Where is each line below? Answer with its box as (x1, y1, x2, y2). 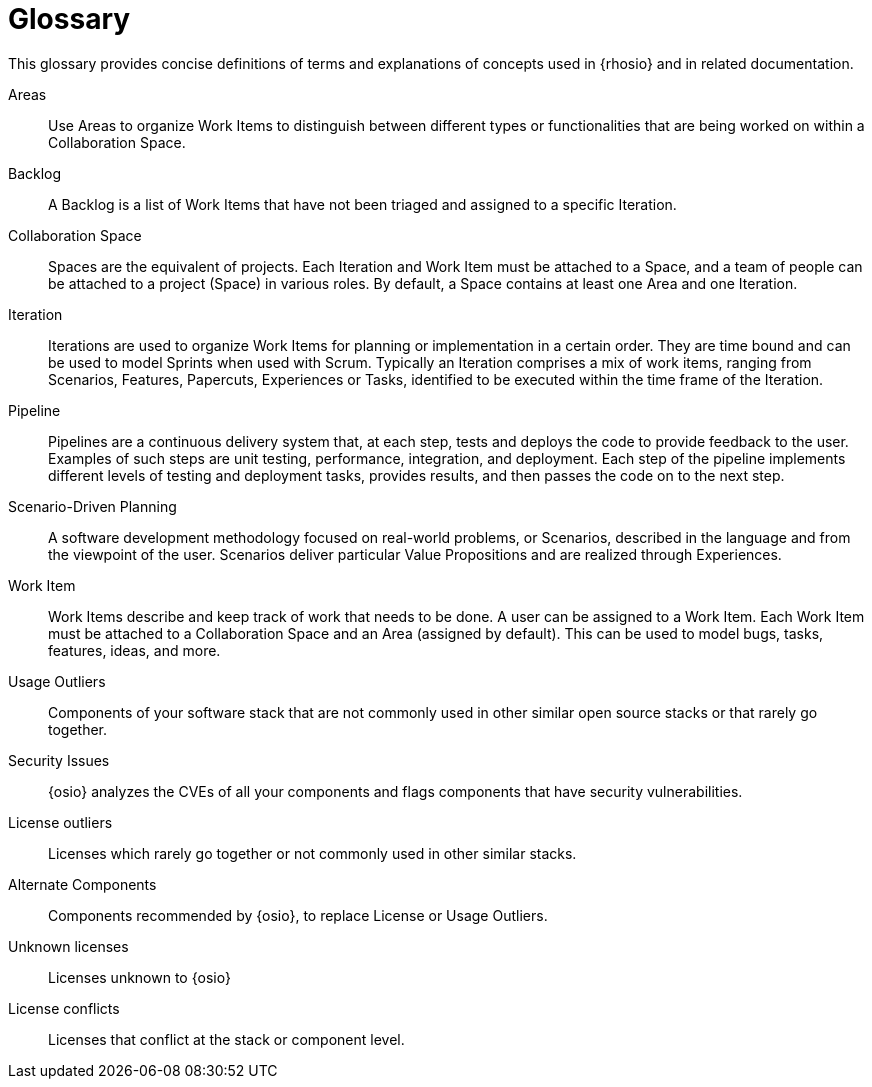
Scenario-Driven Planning (8, 497, 177, 515)
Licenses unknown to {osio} (48, 968, 231, 986)
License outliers (8, 813, 113, 831)
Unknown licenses (8, 937, 129, 955)
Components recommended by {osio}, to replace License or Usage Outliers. (48, 906, 548, 924)
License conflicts (8, 999, 120, 1017)
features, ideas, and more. (48, 641, 221, 659)
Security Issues (8, 751, 110, 769)
